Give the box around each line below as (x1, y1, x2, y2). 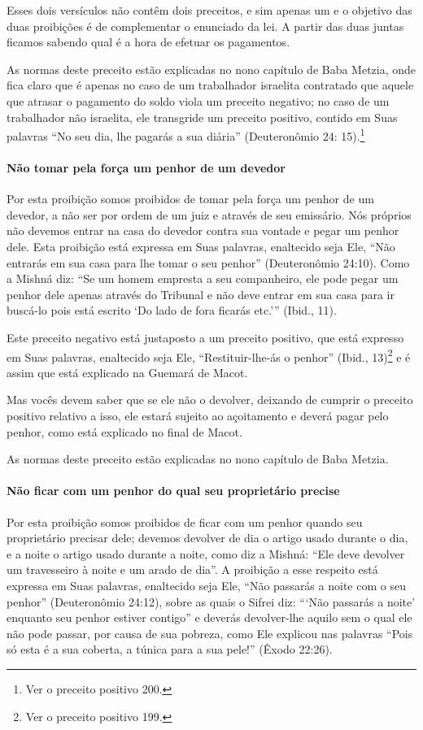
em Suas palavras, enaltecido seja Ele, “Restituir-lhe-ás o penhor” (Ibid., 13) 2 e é (7, 345, 411, 365)
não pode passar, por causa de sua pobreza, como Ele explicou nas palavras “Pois (7, 624, 413, 641)
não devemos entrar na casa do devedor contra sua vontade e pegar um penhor (7, 222, 399, 239)
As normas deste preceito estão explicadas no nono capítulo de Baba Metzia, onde (7, 60, 416, 77)
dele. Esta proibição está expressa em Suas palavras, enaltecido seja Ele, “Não (7, 237, 395, 254)
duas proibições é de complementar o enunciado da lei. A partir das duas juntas (7, 17, 404, 34)
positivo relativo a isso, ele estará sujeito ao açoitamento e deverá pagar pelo (7, 406, 389, 424)
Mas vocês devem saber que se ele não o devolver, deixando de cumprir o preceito (7, 391, 413, 408)
